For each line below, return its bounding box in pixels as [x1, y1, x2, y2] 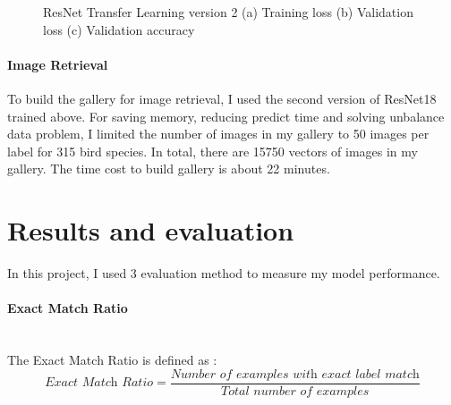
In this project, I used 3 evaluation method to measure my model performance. [7, 264, 440, 283]
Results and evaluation [7, 212, 294, 249]
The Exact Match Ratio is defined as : [7, 350, 217, 369]
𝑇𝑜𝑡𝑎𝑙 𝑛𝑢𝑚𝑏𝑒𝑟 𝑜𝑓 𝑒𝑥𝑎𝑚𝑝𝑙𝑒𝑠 [221, 384, 370, 398]
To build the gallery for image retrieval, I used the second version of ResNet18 [7, 89, 437, 107]
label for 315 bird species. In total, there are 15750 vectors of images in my [7, 141, 418, 160]
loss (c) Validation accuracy [43, 20, 195, 38]
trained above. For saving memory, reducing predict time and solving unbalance [7, 106, 445, 125]
